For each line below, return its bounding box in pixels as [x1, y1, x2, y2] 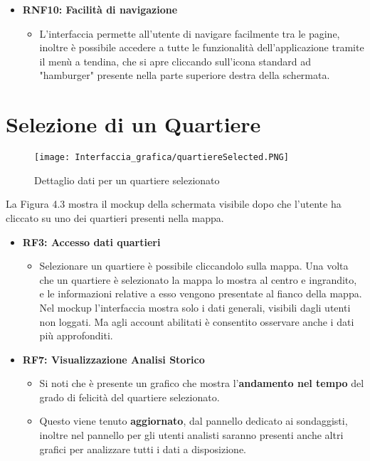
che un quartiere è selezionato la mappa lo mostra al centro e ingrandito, [39, 272, 357, 287]
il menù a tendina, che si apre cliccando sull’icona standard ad [39, 53, 312, 68]
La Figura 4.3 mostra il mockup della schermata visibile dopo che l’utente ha [6, 196, 342, 211]
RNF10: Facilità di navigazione [22, 2, 178, 16]
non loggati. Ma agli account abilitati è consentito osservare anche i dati [39, 314, 354, 329]
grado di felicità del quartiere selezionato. [39, 389, 220, 404]
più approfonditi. [39, 328, 113, 343]
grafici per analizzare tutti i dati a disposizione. [39, 441, 246, 456]
